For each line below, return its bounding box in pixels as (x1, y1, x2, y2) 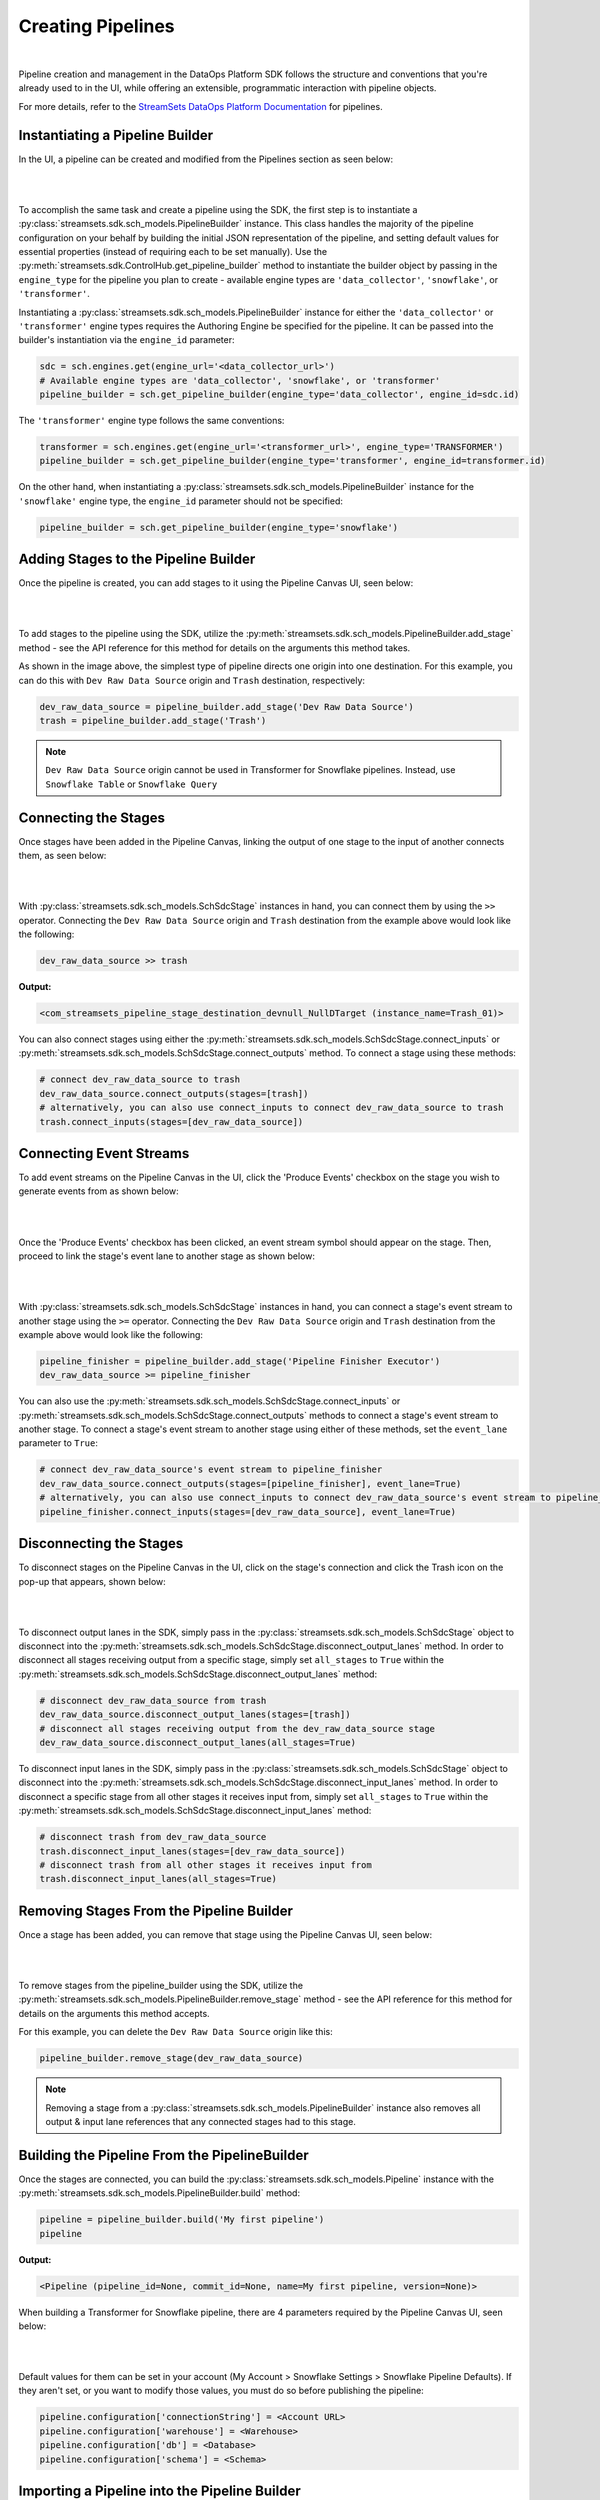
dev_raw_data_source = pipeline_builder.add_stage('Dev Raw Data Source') (39, 701, 415, 712)
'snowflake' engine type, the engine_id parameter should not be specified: (18, 495, 344, 507)
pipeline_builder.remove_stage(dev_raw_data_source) (39, 2053, 304, 2064)
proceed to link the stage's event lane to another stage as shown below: (18, 1250, 315, 1262)
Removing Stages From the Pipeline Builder (18, 1902, 294, 1919)
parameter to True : (18, 1437, 99, 1449)
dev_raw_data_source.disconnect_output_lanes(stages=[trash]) (39, 1709, 351, 1720)
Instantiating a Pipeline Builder (18, 126, 214, 144)
